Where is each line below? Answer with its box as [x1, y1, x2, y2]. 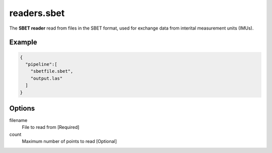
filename [9, 117, 28, 123]
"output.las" [30, 75, 63, 81]
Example [9, 38, 37, 47]
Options [9, 104, 35, 112]
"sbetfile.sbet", [30, 68, 74, 74]
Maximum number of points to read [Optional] [22, 138, 117, 144]
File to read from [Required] [22, 124, 80, 130]
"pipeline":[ [25, 61, 57, 67]
